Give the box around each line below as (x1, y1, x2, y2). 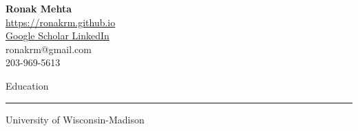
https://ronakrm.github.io (6, 14, 116, 29)
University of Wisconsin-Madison (6, 112, 145, 126)
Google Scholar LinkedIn (6, 28, 109, 43)
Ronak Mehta (6, 1, 72, 15)
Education (6, 78, 49, 92)
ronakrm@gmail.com (6, 41, 92, 56)
